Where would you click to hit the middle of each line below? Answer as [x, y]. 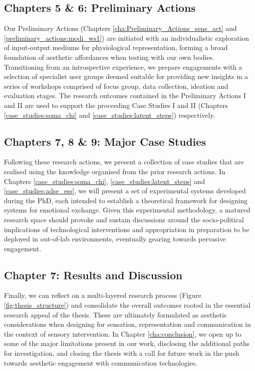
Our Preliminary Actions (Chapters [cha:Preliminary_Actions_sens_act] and [120, 28]
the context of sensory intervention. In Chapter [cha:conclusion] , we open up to [123, 333]
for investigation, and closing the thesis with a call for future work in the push [122, 353]
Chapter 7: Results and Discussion [93, 275]
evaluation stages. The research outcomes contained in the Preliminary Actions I [125, 95]
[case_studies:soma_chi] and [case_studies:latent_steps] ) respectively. [110, 115]
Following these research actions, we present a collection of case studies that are [124, 162]
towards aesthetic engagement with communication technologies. [101, 362]
